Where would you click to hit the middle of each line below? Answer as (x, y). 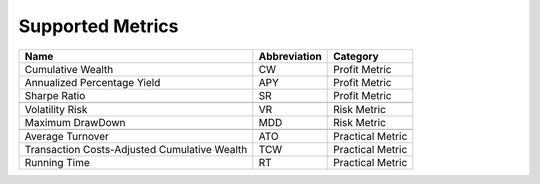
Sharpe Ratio (55, 95)
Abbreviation (290, 56)
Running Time (57, 162)
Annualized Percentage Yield (92, 82)
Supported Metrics (98, 26)
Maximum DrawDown (75, 122)
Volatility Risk (56, 109)
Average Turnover (66, 136)
